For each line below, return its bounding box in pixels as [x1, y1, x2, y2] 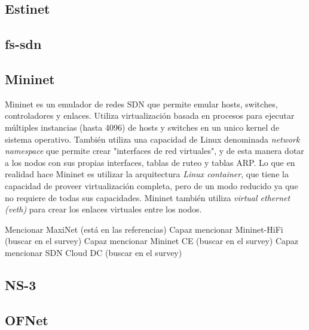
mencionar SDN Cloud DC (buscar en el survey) [5, 246, 182, 258]
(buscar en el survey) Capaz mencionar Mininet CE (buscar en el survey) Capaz [5, 235, 299, 247]
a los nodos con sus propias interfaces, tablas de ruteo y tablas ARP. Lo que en [5, 156, 295, 168]
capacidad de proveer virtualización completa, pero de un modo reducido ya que [5, 179, 298, 192]
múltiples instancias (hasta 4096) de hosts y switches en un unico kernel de [5, 121, 280, 133]
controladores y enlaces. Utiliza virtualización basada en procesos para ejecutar [5, 109, 295, 122]
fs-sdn [5, 35, 42, 53]
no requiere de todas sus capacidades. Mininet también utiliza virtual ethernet [5, 191, 290, 203]
